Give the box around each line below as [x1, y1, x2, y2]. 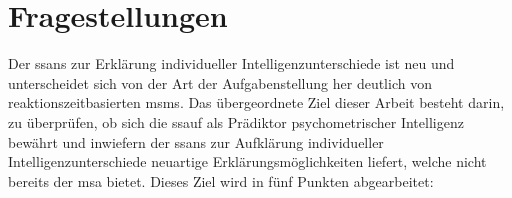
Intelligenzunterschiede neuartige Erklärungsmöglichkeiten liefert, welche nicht [8, 151, 487, 172]
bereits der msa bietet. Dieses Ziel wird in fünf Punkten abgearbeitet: [8, 170, 434, 191]
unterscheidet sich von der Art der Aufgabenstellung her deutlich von [8, 72, 432, 93]
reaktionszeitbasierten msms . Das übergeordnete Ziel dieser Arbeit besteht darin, [8, 92, 505, 113]
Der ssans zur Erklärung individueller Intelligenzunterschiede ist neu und [8, 53, 455, 74]
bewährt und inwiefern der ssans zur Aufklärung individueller [8, 131, 384, 152]
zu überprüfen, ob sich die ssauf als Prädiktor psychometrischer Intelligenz [8, 111, 464, 132]
